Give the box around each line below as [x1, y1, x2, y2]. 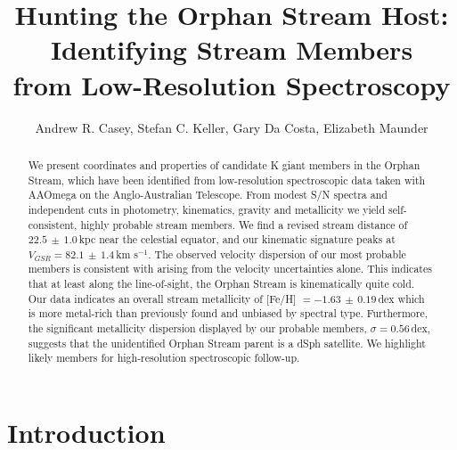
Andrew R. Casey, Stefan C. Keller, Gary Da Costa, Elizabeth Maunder [35, 118, 428, 136]
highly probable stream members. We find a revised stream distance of [80, 217, 408, 232]
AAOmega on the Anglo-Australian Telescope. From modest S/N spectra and [28, 187, 388, 202]
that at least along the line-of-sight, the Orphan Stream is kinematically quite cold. [28, 276, 415, 291]
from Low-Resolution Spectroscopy [12, 66, 451, 102]
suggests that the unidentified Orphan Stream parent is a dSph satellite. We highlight [28, 335, 426, 350]
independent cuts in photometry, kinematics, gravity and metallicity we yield [28, 201, 385, 217]
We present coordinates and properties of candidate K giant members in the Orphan [28, 157, 420, 172]
